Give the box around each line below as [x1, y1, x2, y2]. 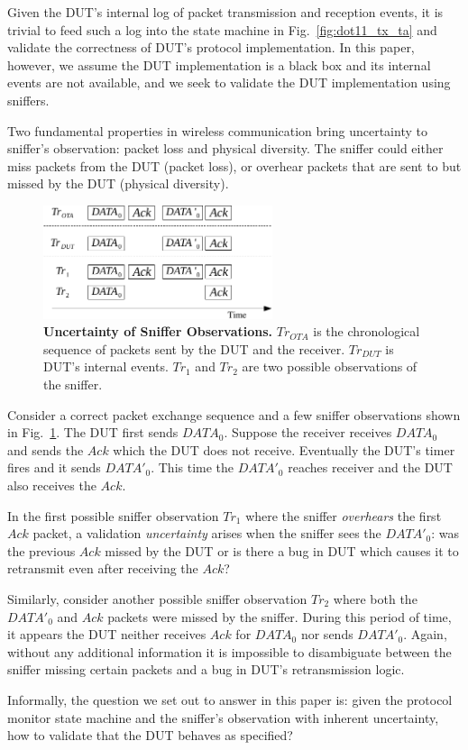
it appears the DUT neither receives [7, 625, 206, 644]
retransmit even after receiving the [7, 559, 198, 578]
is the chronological [313, 322, 420, 341]
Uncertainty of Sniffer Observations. [43, 322, 273, 341]
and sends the [7, 440, 84, 459]
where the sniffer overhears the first [245, 506, 442, 525]
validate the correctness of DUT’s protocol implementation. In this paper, [7, 38, 415, 57]
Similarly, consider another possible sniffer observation [7, 589, 307, 608]
